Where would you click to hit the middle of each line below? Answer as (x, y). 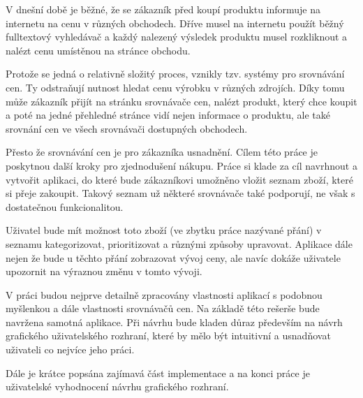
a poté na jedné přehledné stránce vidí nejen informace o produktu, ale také (168, 115)
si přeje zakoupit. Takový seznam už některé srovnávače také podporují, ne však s (180, 193)
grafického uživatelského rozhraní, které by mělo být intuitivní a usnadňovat (168, 336)
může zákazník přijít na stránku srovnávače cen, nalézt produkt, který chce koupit (181, 101)
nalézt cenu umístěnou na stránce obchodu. (98, 50)
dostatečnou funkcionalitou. (65, 206)
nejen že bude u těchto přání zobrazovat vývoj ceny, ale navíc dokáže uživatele (173, 257)
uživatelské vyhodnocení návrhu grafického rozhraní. (117, 386)
